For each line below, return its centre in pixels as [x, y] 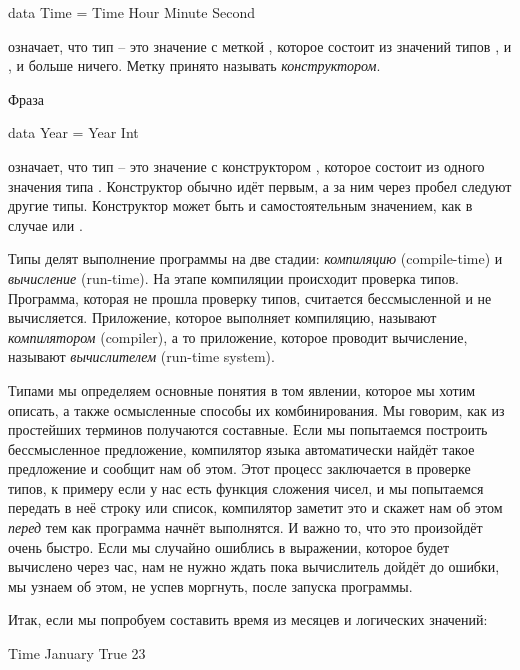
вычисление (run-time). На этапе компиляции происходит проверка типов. [234, 277]
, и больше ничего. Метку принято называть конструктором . [194, 65]
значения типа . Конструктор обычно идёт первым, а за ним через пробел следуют [260, 185]
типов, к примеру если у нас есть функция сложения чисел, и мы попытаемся [246, 487]
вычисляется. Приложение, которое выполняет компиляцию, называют [222, 317]
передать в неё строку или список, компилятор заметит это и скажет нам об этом [255, 507]
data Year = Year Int [73, 132]
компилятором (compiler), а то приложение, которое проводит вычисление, [238, 336]
